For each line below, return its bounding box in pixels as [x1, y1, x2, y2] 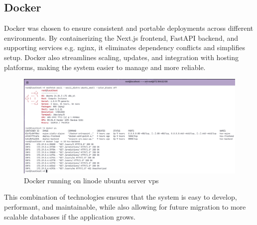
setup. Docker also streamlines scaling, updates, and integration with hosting [4, 52, 239, 62]
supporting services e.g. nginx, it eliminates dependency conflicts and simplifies [4, 42, 246, 53]
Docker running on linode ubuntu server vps [24, 175, 159, 185]
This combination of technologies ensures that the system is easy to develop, [4, 192, 237, 202]
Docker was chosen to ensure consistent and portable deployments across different [4, 23, 254, 33]
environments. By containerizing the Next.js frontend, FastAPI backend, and [4, 32, 238, 43]
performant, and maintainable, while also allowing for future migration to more [4, 202, 246, 212]
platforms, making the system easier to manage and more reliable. [4, 62, 206, 72]
